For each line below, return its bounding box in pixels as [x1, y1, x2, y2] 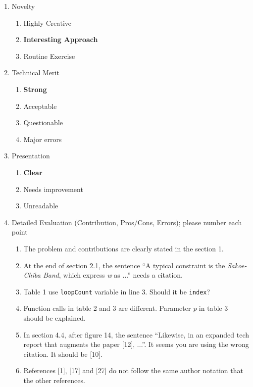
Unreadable [23, 200, 58, 211]
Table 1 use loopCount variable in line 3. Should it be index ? [23, 286, 210, 296]
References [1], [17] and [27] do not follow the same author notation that [23, 365, 243, 376]
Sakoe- [227, 260, 247, 270]
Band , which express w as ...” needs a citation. [43, 270, 183, 280]
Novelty [11, 1, 35, 11]
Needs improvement [23, 184, 83, 194]
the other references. [23, 375, 85, 385]
